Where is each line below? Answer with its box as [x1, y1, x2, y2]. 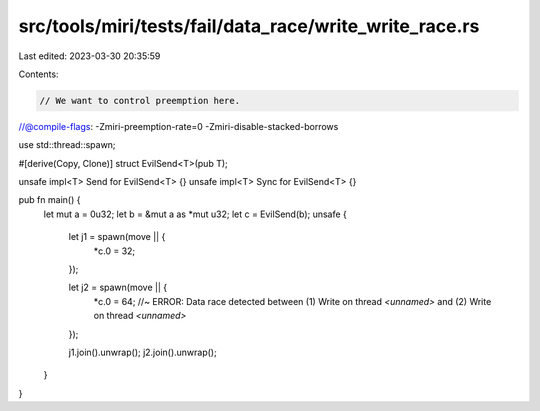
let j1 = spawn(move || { [68, 231, 166, 243]
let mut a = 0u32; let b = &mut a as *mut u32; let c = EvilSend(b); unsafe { [43, 208, 347, 220]
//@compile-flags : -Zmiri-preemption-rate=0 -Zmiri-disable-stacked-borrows [18, 120, 339, 132]
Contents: [18, 68, 59, 80]
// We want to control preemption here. [39, 95, 240, 106]
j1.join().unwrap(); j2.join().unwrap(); [68, 346, 217, 358]
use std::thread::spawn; [18, 139, 116, 151]
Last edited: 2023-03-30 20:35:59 [18, 50, 161, 62]
